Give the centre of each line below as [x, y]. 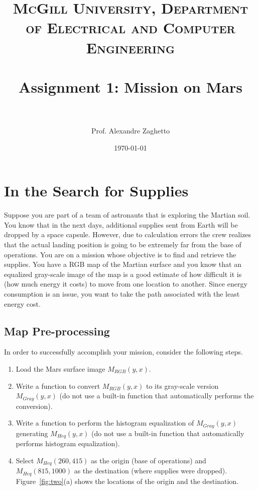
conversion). [34, 406]
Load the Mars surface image [60, 368]
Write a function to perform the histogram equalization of [105, 423]
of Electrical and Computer [131, 27]
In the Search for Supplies [96, 191]
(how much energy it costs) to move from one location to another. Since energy [126, 284]
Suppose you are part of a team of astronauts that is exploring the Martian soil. [127, 215]
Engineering [131, 47]
